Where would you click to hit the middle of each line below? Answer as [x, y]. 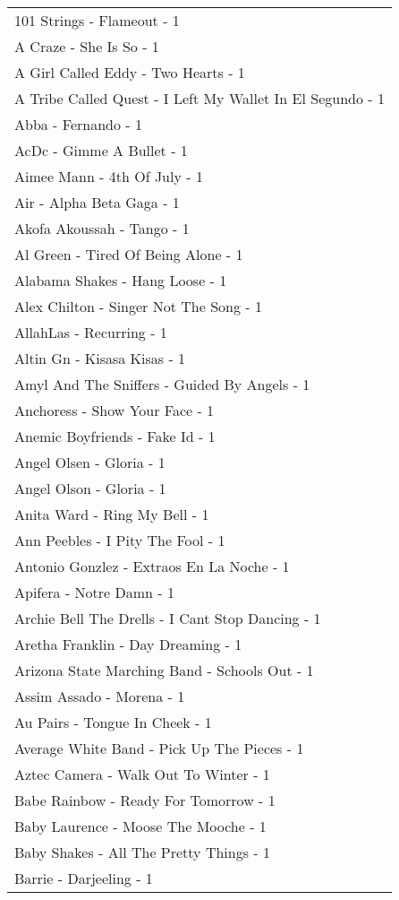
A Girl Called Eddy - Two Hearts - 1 [130, 72]
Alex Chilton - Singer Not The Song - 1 [138, 306]
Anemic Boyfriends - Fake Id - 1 [115, 436]
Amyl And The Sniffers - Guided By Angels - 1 [162, 384]
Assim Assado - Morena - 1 [100, 696]
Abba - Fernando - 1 [78, 124]
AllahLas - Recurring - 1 [91, 332]
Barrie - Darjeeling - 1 [84, 878]
